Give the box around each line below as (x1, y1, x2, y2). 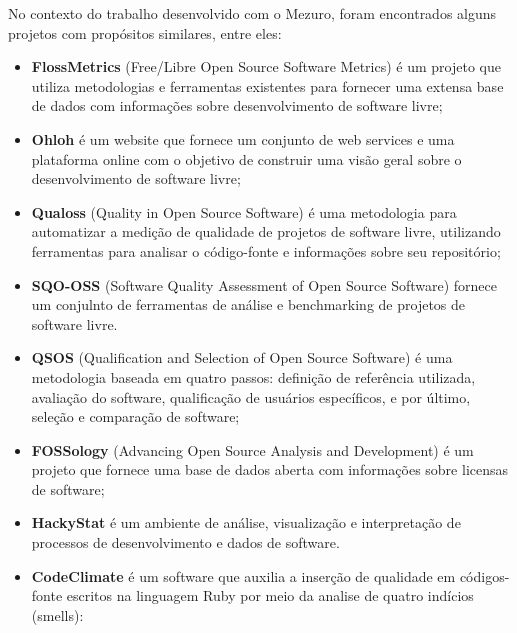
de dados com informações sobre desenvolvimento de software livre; (31, 95, 443, 116)
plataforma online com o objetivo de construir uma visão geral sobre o (31, 148, 462, 169)
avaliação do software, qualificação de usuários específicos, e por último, (31, 386, 471, 407)
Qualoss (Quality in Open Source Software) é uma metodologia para (31, 201, 457, 222)
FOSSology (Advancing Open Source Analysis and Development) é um (31, 439, 474, 460)
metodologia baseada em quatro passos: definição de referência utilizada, (31, 366, 476, 387)
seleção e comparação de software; (31, 406, 240, 427)
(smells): (31, 604, 84, 625)
